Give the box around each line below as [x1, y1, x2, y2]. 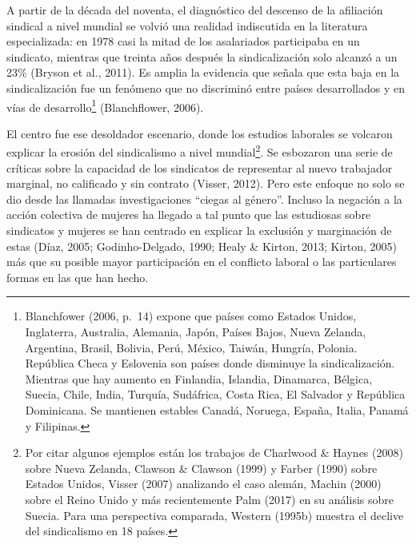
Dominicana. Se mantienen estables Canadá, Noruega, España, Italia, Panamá [25, 401, 409, 418]
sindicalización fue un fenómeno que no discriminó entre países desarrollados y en [6, 79, 406, 96]
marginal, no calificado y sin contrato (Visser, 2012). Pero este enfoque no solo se [6, 175, 405, 192]
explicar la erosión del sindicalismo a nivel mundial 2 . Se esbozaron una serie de [6, 141, 393, 161]
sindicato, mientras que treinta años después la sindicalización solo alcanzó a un [6, 48, 398, 65]
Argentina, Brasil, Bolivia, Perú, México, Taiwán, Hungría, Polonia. [25, 339, 358, 355]
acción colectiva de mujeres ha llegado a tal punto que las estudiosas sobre [6, 206, 371, 223]
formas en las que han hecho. [6, 268, 149, 285]
